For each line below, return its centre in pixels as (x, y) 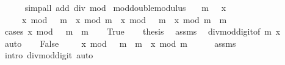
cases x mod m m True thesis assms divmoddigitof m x (142, 31)
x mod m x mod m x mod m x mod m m (124, 19)
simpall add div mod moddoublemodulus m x (125, 7)
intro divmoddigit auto (49, 55)
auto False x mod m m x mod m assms (120, 43)
